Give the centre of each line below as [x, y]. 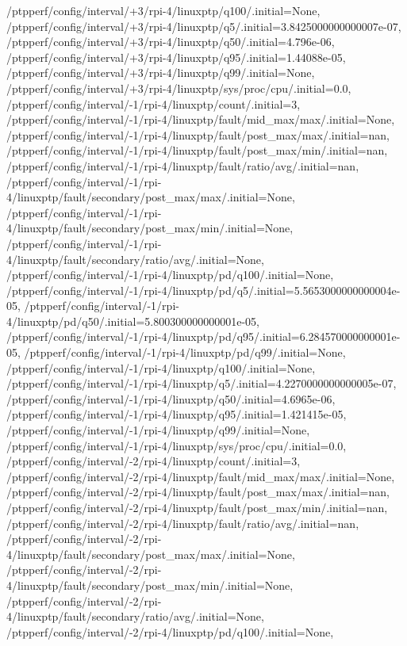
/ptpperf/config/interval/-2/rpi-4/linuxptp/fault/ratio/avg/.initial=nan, [183, 523]
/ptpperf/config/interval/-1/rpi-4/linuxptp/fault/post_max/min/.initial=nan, [197, 150]
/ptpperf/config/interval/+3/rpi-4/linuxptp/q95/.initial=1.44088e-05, [176, 57]
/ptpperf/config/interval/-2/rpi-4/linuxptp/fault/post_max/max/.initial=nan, [198, 492]
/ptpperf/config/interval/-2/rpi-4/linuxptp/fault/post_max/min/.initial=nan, [197, 507]
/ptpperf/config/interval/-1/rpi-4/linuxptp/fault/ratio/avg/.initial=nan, [183, 165]
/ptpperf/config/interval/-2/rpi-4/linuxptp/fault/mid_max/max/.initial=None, [201, 476]
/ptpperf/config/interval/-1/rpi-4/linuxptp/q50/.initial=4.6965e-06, [171, 398]
